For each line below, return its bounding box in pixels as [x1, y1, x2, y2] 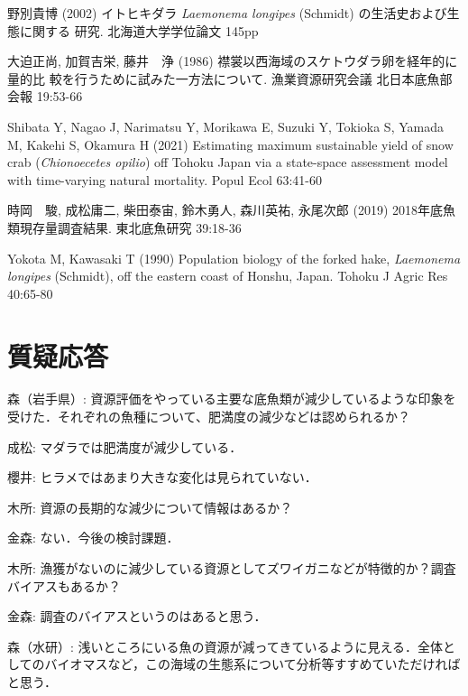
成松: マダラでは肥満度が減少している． [7, 437, 243, 456]
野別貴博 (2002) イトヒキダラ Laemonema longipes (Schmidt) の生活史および [7, 4, 447, 22]
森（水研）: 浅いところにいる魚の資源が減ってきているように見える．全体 [7, 636, 444, 655]
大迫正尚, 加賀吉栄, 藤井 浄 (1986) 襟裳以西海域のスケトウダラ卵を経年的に [7, 51, 458, 70]
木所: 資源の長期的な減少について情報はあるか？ [7, 497, 293, 516]
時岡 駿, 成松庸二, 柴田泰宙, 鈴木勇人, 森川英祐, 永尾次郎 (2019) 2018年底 [7, 200, 443, 219]
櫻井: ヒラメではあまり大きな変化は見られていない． [7, 468, 317, 487]
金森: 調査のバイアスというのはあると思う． [7, 607, 267, 626]
